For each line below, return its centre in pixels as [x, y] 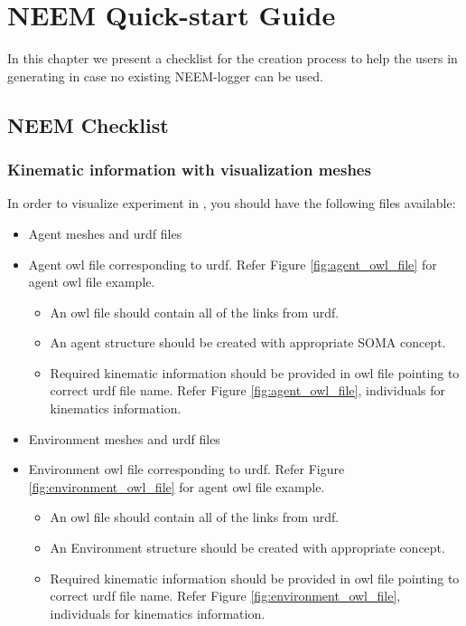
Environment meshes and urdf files [124, 438]
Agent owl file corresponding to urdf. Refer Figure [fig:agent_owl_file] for [233, 264]
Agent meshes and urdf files [105, 233]
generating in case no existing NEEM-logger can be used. [165, 76]
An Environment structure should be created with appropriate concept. [247, 548]
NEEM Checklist [88, 124]
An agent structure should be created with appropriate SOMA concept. [248, 342]
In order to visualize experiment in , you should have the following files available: [232, 203]
